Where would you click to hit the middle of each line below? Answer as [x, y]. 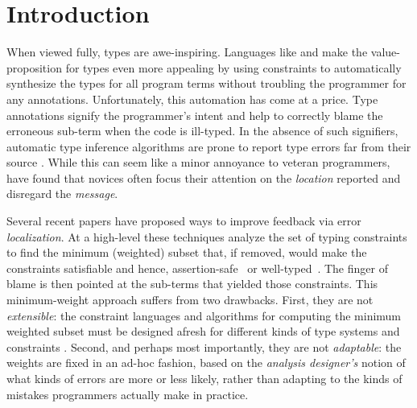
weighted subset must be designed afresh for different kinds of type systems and [203, 331]
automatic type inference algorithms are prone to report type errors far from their [209, 146]
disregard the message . [62, 194]
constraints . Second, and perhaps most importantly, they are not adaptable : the [204, 346]
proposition [34, 67]
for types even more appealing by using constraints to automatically [233, 67]
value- [385, 52]
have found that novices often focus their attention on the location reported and [204, 177]
